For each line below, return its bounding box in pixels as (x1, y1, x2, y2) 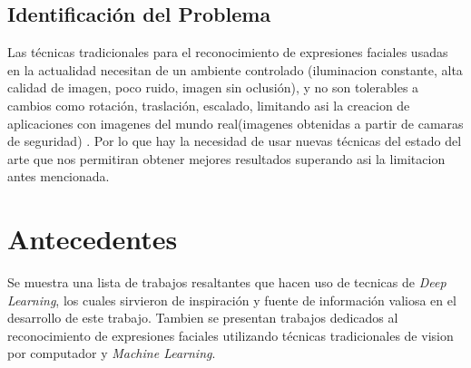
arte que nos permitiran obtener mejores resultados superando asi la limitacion (7, 149, 446, 168)
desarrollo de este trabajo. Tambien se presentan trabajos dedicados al (7, 308, 398, 327)
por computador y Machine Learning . (7, 344, 216, 363)
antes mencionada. (7, 167, 110, 186)
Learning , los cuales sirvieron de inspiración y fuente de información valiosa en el (7, 290, 456, 309)
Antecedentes (7, 220, 178, 257)
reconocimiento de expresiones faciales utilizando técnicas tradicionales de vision (7, 325, 454, 344)
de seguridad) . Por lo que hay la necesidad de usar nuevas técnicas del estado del (7, 131, 462, 150)
